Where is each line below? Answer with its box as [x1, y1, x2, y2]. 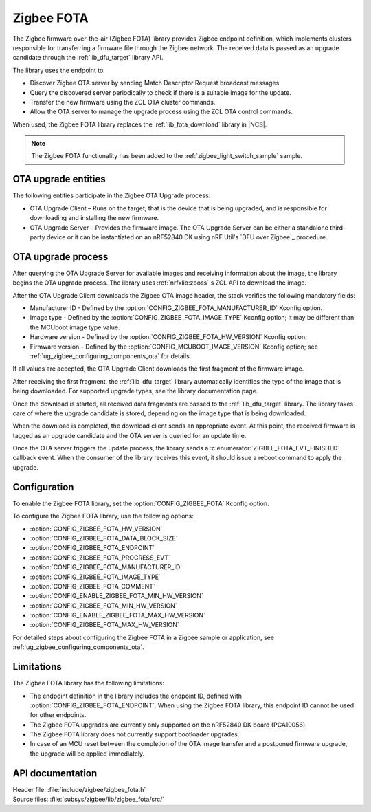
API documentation [12, 767, 98, 779]
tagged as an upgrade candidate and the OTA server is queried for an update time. [12, 431, 247, 439]
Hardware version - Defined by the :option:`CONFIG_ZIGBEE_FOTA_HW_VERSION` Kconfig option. [30, 333, 307, 341]
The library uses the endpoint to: [12, 66, 106, 74]
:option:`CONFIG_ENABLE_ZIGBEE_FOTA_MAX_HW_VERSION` [30, 611, 206, 619]
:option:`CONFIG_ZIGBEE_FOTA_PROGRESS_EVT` [30, 553, 171, 562]
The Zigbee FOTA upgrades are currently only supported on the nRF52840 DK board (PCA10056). [30, 721, 307, 729]
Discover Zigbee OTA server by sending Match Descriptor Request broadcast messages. [30, 79, 281, 87]
